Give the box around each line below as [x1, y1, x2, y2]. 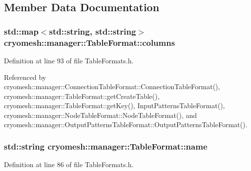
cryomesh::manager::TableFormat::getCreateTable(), [4, 91, 160, 101]
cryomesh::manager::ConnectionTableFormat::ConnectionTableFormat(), [4, 81, 220, 92]
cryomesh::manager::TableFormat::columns [4, 36, 175, 48]
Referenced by [4, 72, 46, 82]
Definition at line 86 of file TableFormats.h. [4, 159, 134, 170]
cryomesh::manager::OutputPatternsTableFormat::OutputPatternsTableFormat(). [4, 119, 248, 130]
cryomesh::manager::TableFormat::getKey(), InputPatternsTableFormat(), [4, 100, 225, 111]
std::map [4, 25, 39, 37]
